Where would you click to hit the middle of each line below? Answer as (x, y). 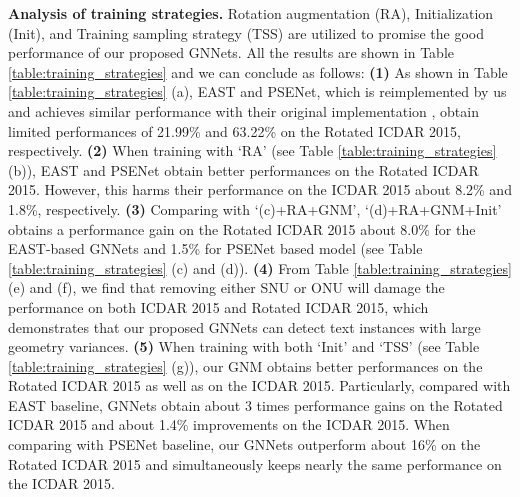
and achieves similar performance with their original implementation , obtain (243, 110)
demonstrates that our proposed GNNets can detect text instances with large (244, 326)
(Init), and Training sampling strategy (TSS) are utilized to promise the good (246, 32)
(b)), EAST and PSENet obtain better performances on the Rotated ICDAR (243, 169)
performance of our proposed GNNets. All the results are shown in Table (231, 52)
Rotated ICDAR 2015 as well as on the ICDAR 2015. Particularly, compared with (259, 385)
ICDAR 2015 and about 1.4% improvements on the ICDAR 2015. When (229, 424)
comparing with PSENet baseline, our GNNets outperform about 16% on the (244, 444)
